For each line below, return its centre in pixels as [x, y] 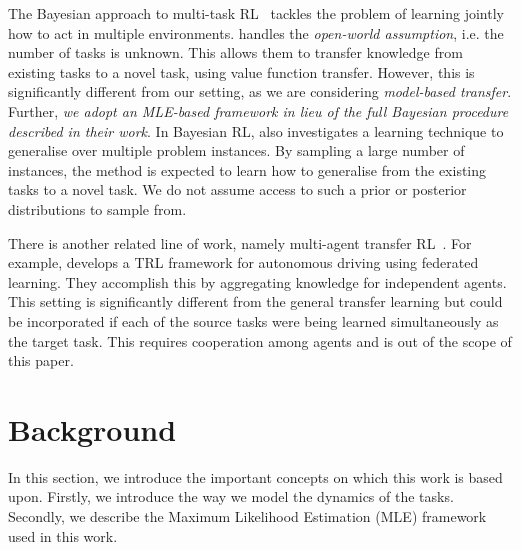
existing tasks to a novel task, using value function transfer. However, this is [241, 71]
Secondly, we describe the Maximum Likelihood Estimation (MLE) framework [247, 516]
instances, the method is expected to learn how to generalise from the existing [247, 169]
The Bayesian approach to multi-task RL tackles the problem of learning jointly [256, 13]
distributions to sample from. [97, 208]
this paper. [41, 360]
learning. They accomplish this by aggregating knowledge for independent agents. [257, 281]
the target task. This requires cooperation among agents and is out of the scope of [260, 340]
